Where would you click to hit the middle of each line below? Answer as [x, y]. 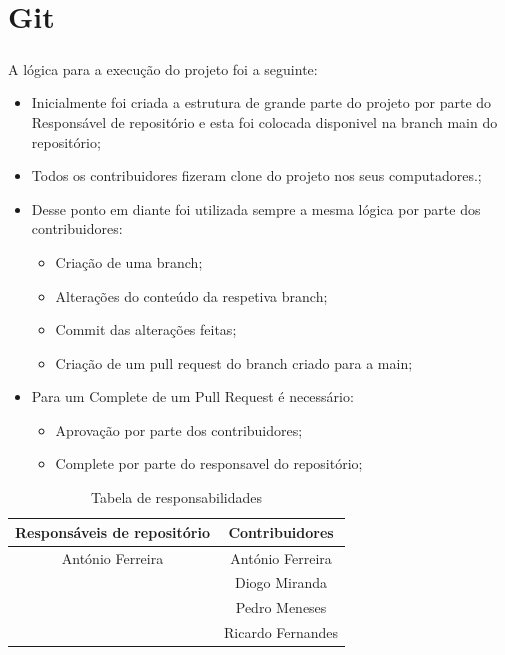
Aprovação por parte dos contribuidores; [179, 429]
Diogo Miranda [281, 582]
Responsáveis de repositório [112, 531]
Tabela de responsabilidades [177, 497]
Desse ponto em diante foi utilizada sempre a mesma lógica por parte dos [256, 208]
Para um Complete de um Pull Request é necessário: [192, 396]
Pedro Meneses [281, 607]
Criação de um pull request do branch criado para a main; [234, 362]
